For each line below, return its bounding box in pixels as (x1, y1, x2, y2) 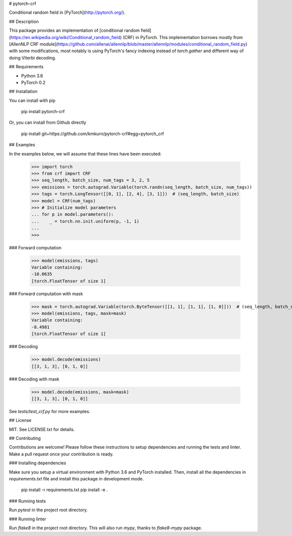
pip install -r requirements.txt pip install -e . (21, 487, 108, 493)
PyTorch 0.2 (21, 79, 46, 85)
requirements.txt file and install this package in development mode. (9, 476, 144, 482)
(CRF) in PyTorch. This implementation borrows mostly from (123, 34, 243, 40)
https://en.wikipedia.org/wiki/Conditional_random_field (10, 34, 120, 40)
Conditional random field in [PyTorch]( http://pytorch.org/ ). (9, 10, 126, 16)
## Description (9, 19, 39, 24)
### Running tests (9, 498, 46, 504)
